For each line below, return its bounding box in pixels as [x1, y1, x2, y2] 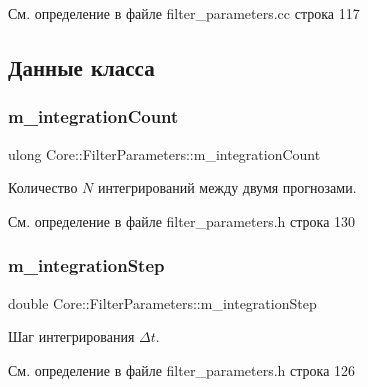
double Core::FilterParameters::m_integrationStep [8, 292, 317, 313]
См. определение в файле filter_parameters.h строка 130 [8, 210, 356, 231]
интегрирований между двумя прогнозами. [97, 177, 357, 198]
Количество [8, 177, 78, 198]
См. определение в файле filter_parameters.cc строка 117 [8, 3, 360, 23]
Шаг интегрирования [8, 326, 135, 347]
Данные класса [8, 51, 155, 82]
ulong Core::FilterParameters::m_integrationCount [8, 143, 321, 164]
